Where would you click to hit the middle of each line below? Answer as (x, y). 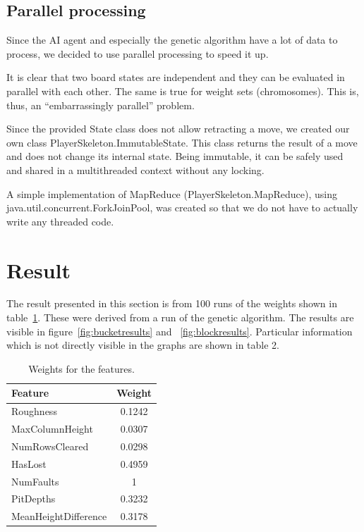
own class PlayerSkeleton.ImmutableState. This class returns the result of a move (182, 142)
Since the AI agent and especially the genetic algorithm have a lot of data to (172, 40)
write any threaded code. (60, 221)
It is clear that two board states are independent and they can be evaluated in (176, 77)
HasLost (29, 463)
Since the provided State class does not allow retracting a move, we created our (178, 129)
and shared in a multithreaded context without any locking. (135, 169)
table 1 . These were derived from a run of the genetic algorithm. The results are (180, 317)
